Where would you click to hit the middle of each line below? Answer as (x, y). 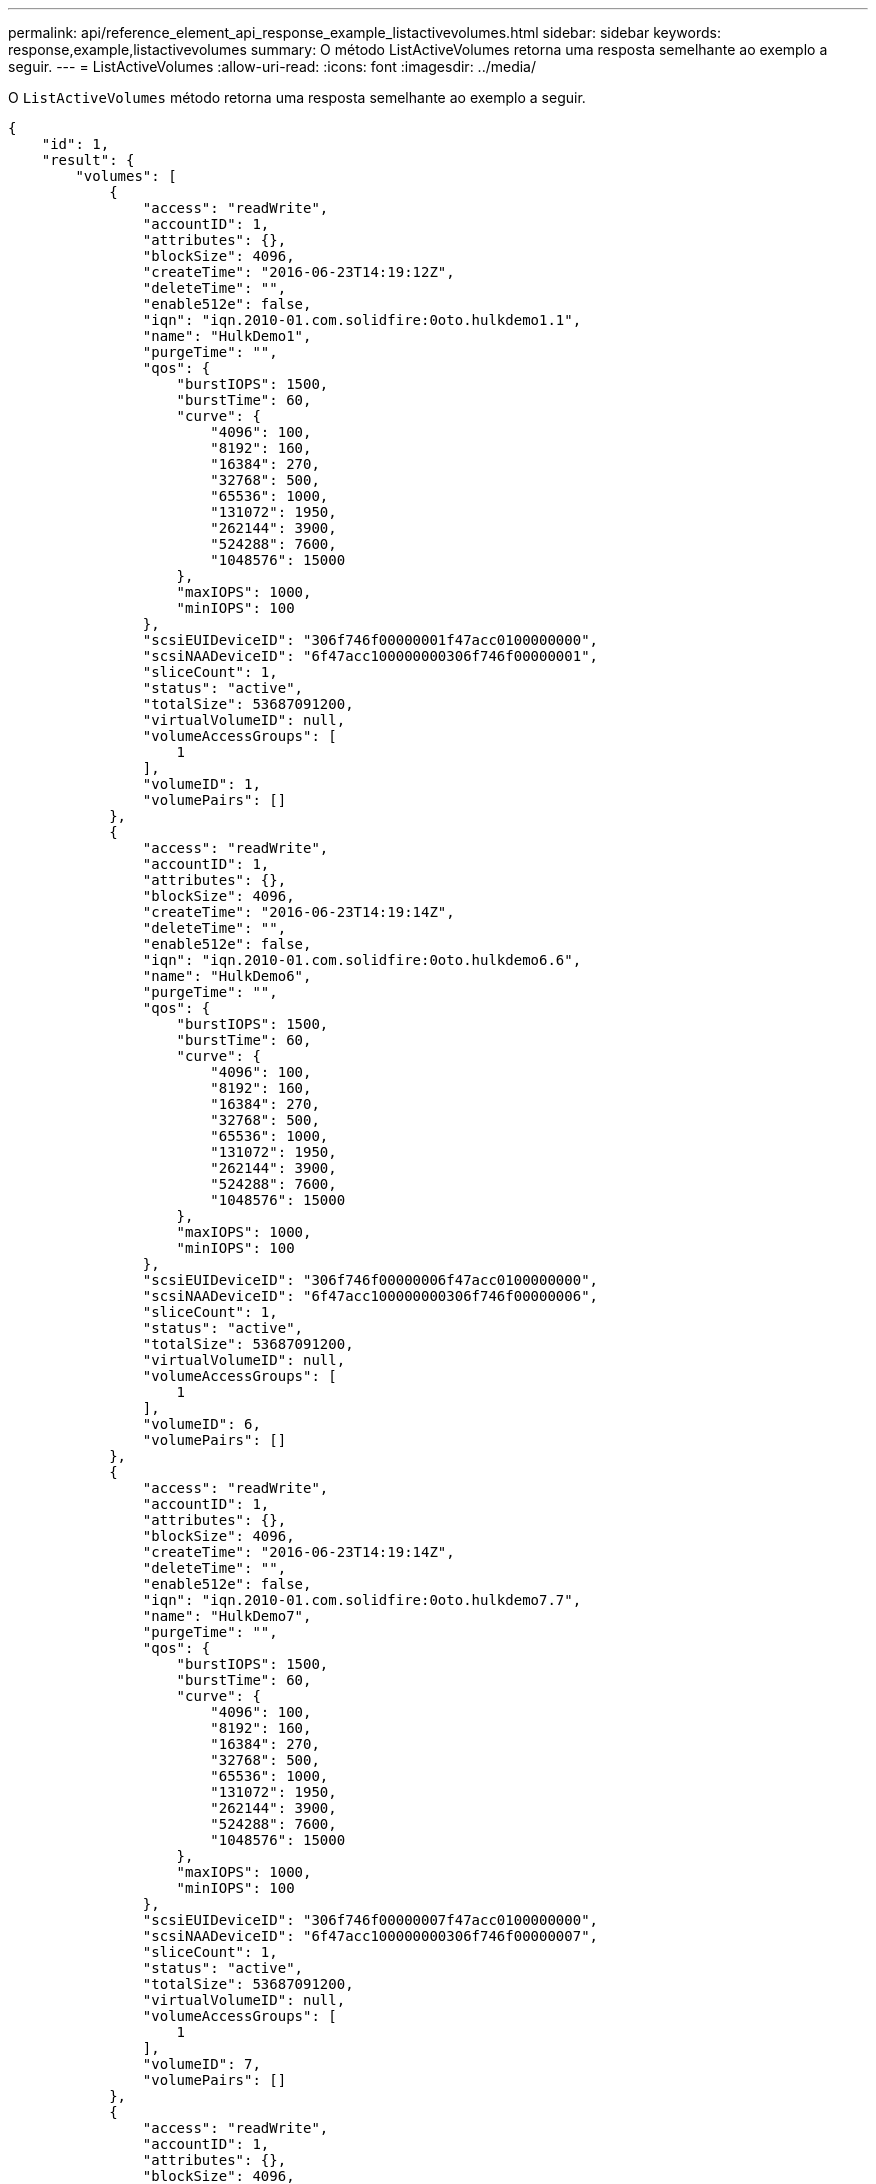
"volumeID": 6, (201, 1424)
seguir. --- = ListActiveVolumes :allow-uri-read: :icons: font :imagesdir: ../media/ (272, 66)
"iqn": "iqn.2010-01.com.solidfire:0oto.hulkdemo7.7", (362, 1600)
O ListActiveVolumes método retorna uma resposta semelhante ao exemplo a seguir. (297, 97)
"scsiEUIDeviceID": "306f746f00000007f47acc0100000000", (370, 1920)
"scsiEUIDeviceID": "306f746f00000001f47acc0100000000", (370, 640)
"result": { (88, 160)
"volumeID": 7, (201, 2064)
